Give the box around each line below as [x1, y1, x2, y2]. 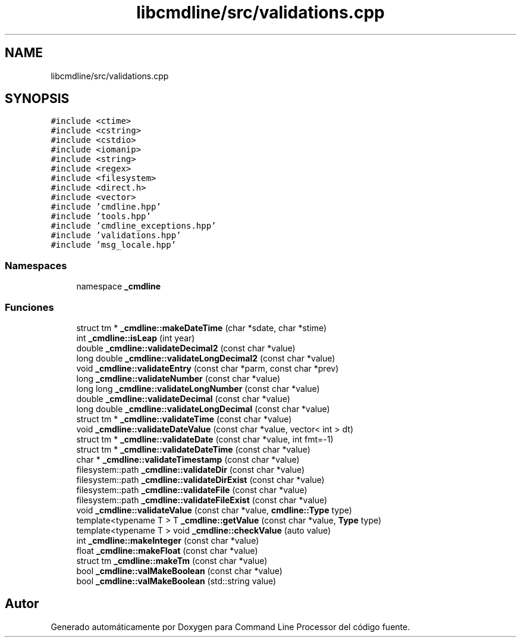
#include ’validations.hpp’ [51, 230, 181, 241]
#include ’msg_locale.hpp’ [51, 240, 177, 250]
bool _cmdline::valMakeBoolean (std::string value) [76, 575, 277, 586]
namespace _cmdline [76, 281, 161, 292]
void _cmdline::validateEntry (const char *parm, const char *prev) [76, 363, 339, 373]
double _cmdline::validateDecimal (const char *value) [76, 393, 290, 404]
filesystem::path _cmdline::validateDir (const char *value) [76, 464, 305, 475]
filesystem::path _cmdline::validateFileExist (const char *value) [76, 494, 328, 505]
